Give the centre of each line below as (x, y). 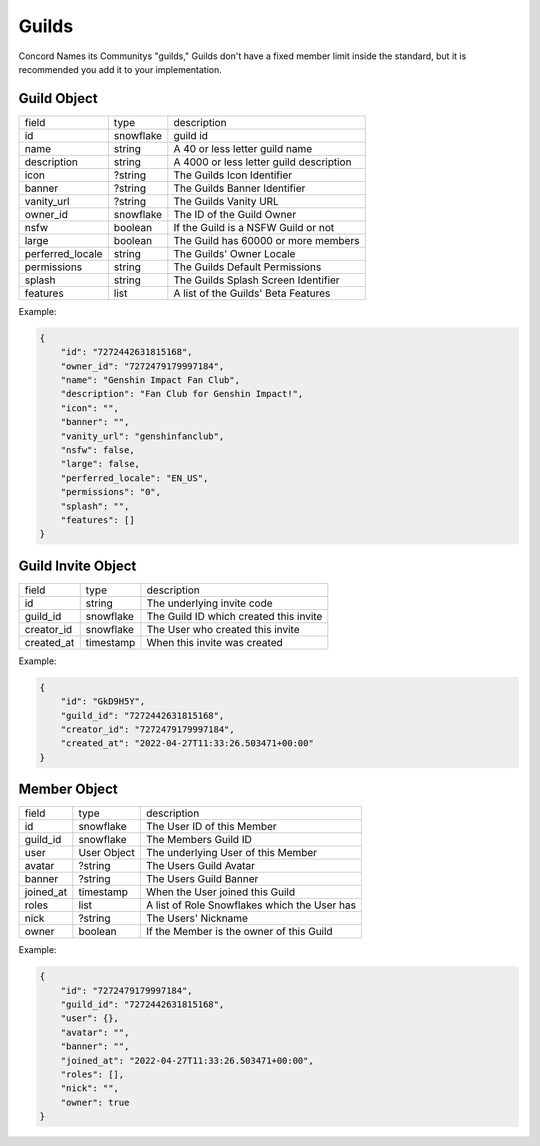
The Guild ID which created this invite (234, 616)
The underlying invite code (210, 603)
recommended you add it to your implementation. (120, 69)
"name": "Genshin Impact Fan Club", (150, 380)
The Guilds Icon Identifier (233, 175)
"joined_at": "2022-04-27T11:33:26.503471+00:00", (187, 1060)
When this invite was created (215, 642)
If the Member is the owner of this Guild (239, 932)
